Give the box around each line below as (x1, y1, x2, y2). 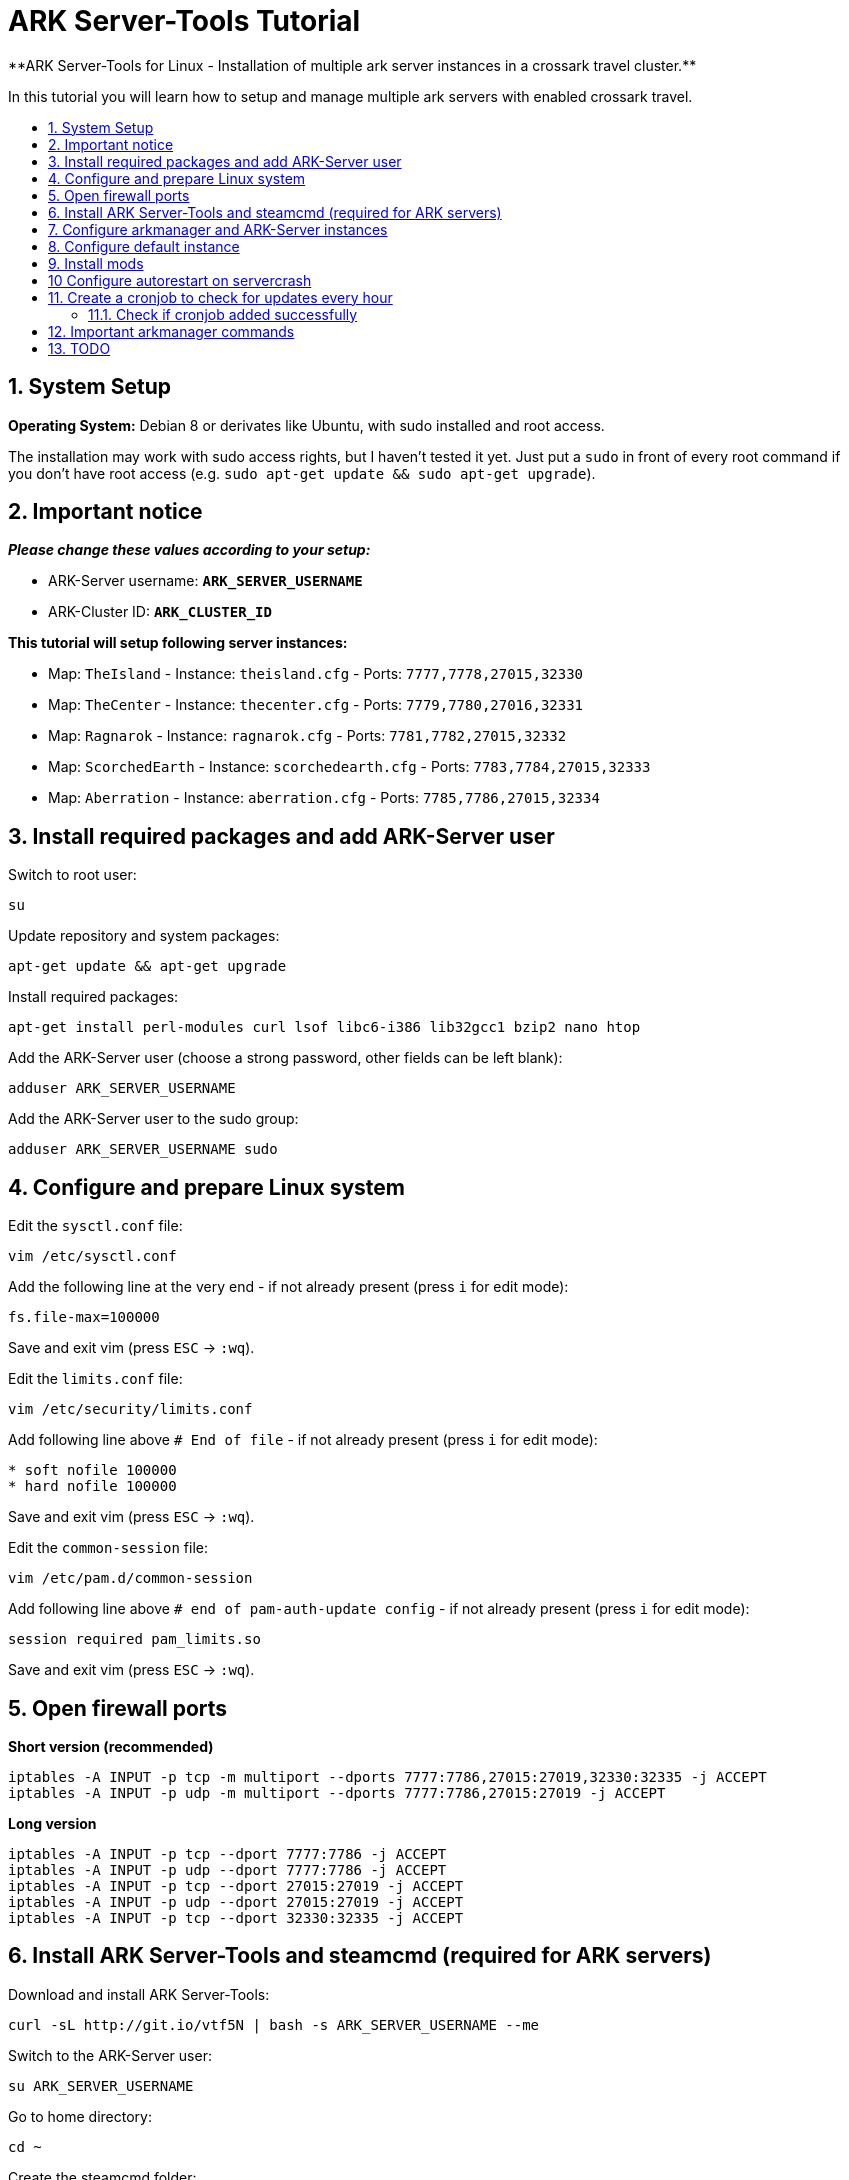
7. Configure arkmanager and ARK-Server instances (48, 220, 388, 238)
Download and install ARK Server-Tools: (8, 1985, 270, 2003)
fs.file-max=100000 (8, 1309, 160, 1326)
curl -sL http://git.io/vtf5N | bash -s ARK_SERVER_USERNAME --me (8, 2016, 540, 2033)
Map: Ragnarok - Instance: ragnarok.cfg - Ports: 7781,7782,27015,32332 (48, 727, 567, 745)
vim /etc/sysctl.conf (8, 1248, 177, 1265)
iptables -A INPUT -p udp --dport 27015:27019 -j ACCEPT (8, 1893, 464, 1910)
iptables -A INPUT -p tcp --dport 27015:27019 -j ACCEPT (8, 1877, 464, 1894)
